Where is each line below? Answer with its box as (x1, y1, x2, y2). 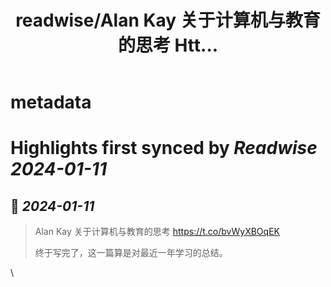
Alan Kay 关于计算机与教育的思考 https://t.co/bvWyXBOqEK (34, 226, 280, 238)
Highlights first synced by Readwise (10, 137, 318, 160)
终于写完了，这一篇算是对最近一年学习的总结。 (34, 247, 228, 259)
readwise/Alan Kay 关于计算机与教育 (15, 9, 321, 32)
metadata (10, 91, 92, 114)
